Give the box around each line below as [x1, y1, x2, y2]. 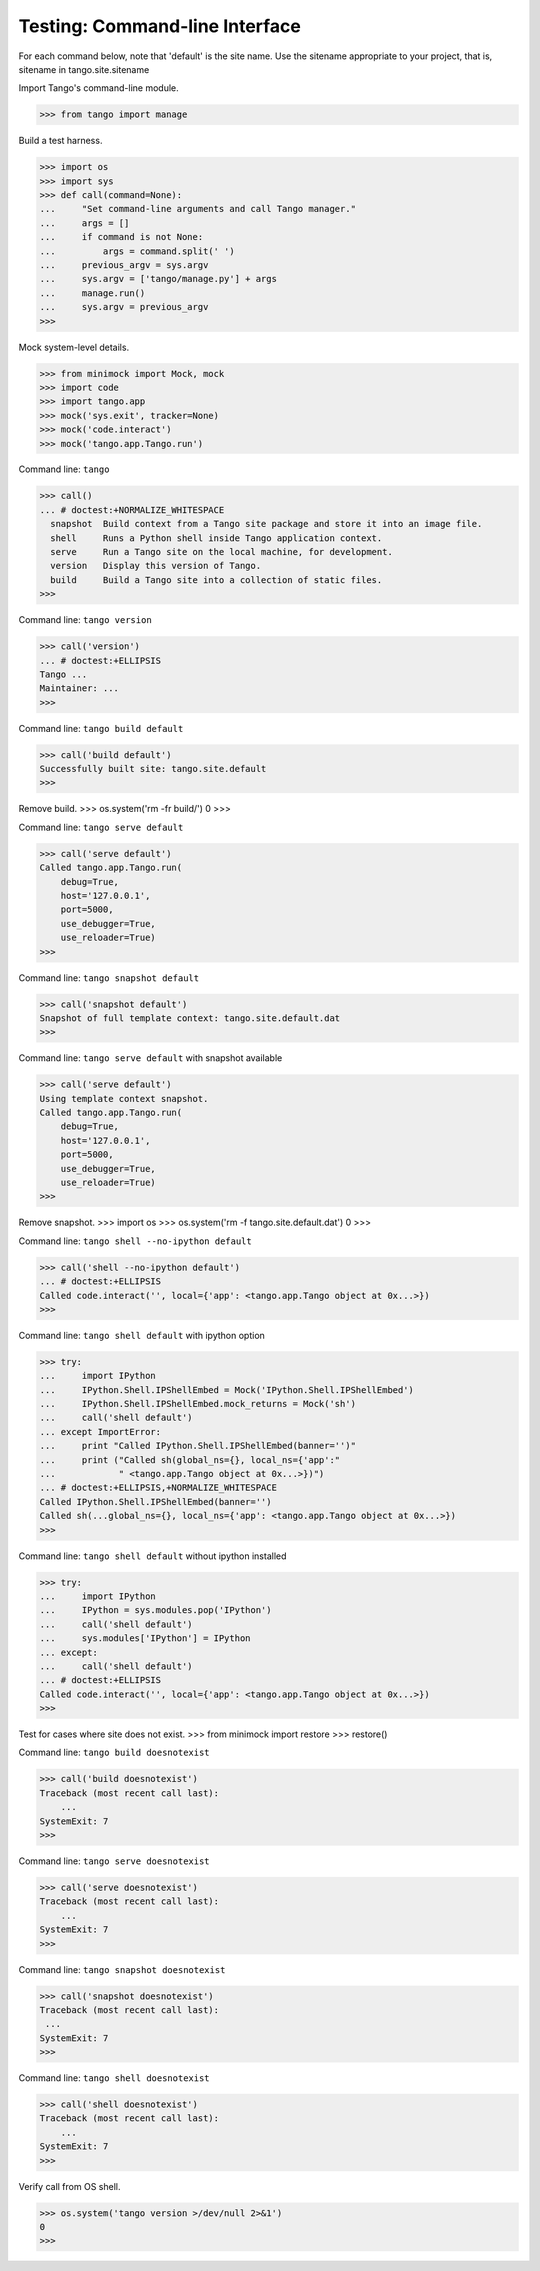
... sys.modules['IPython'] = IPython [39, 1633, 251, 1644]
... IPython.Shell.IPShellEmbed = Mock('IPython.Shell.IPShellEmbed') [39, 1384, 415, 1395]
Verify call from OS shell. [18, 2180, 121, 2192]
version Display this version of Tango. [50, 560, 262, 572]
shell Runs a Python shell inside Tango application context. [50, 532, 383, 544]
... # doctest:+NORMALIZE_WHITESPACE [39, 504, 225, 515]
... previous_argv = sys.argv [39, 260, 209, 271]
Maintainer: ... [39, 683, 120, 694]
